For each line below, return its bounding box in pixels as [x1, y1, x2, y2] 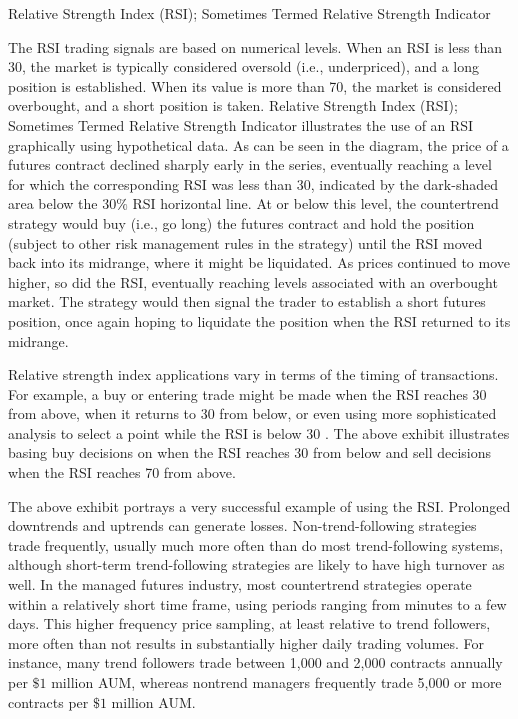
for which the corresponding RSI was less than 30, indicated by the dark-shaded [8, 173, 498, 194]
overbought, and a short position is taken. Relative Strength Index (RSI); [8, 95, 458, 116]
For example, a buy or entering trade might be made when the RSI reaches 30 [8, 383, 487, 404]
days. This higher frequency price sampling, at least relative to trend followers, [8, 613, 491, 634]
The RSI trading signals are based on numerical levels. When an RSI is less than [8, 36, 503, 57]
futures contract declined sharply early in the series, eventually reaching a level [8, 154, 492, 175]
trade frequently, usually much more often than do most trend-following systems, [8, 534, 504, 555]
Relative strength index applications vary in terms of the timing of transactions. [8, 364, 499, 385]
